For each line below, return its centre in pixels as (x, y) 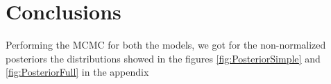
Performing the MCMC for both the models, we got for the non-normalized (166, 45)
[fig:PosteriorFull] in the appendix (77, 72)
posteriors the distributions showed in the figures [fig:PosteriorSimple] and (163, 58)
